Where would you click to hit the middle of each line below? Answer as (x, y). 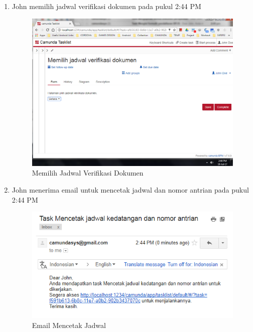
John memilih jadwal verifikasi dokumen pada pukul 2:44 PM (106, 6)
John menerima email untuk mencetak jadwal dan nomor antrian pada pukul (130, 190)
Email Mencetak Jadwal (69, 325)
